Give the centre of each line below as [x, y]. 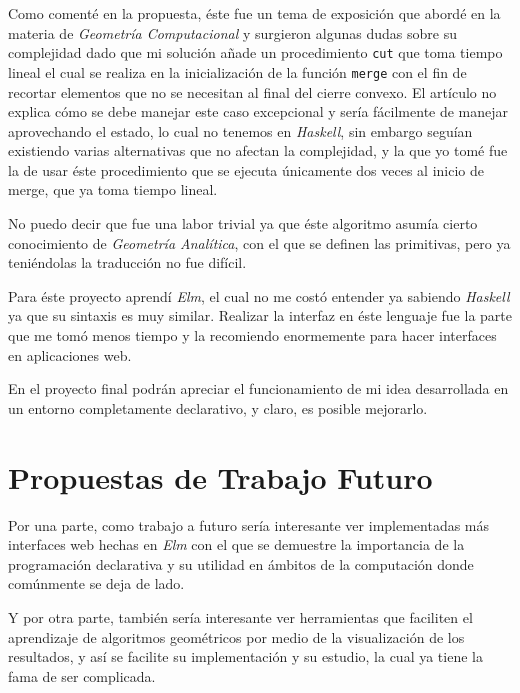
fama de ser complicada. [82, 675]
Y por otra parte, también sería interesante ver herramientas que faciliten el [240, 616]
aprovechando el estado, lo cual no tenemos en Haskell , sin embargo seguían [240, 130]
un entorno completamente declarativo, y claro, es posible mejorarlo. [218, 407]
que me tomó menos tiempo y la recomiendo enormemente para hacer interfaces [252, 335]
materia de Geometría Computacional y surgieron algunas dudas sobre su [232, 32]
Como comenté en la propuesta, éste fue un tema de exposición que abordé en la [254, 13]
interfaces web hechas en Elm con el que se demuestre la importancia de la [236, 544]
